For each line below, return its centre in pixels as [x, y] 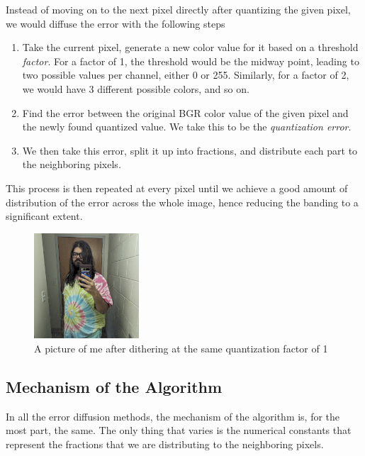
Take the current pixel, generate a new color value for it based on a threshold [190, 47]
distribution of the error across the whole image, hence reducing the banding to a [182, 202]
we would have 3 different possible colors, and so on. [136, 88]
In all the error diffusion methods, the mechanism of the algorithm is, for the [173, 416]
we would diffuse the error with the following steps [116, 23]
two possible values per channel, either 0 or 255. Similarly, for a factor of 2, [186, 75]
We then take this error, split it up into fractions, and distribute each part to [190, 150]
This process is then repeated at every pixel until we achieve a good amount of [177, 188]
